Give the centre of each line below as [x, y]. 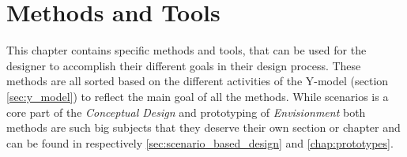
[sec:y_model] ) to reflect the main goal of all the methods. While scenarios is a [198, 96]
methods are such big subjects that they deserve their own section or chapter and [203, 127]
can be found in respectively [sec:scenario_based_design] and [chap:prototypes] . [200, 142]
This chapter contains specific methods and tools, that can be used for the [187, 50]
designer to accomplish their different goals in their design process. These [184, 65]
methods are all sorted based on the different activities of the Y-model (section [198, 81]
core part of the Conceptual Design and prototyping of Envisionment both [186, 112]
